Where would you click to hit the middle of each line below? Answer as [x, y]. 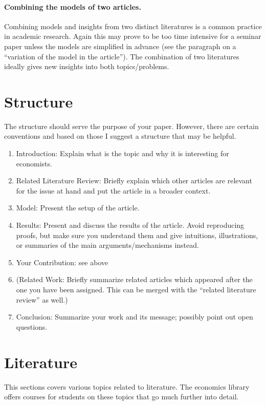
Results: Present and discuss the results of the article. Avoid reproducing [130, 225]
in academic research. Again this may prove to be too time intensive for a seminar [133, 36]
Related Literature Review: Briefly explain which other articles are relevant [134, 180]
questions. [32, 326]
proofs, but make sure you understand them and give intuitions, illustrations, [137, 235]
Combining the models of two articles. [73, 6]
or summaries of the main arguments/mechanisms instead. [107, 245]
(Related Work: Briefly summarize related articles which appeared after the [134, 279]
